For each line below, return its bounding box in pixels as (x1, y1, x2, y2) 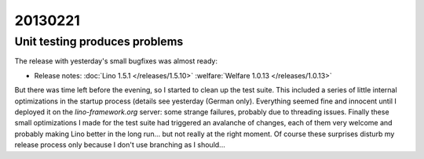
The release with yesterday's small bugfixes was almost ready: (14, 56, 217, 66)
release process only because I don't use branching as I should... (14, 140, 225, 150)
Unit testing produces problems (14, 34, 184, 49)
